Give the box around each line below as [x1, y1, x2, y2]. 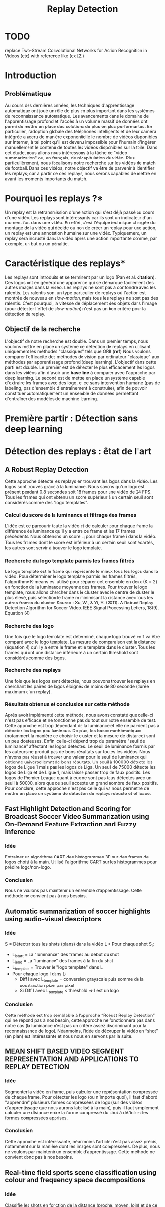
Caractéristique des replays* [5, 258, 126, 269]
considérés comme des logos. [5, 655, 66, 661]
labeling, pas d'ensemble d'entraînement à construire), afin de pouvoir [5, 385, 147, 391]
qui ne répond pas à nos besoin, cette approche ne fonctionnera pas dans [5, 1017, 155, 1023]
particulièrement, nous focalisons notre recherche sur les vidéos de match [5, 160, 156, 166]
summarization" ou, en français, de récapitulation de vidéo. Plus [5, 155, 135, 160]
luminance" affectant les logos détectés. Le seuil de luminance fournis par [5, 743, 155, 749]
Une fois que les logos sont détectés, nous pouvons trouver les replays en [5, 678, 156, 684]
